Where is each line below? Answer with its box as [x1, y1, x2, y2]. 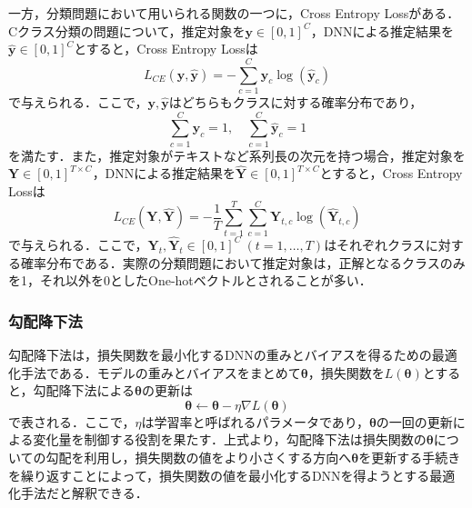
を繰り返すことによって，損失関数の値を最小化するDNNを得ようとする [8, 465, 430, 484]
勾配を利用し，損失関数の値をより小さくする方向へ [45, 447, 352, 466]
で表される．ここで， [8, 412, 136, 431]
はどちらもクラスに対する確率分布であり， [168, 92, 423, 111]
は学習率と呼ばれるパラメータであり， [141, 412, 369, 431]
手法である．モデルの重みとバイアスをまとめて [20, 363, 301, 382]
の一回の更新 [376, 412, 453, 431]
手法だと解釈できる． [20, 483, 148, 503]
